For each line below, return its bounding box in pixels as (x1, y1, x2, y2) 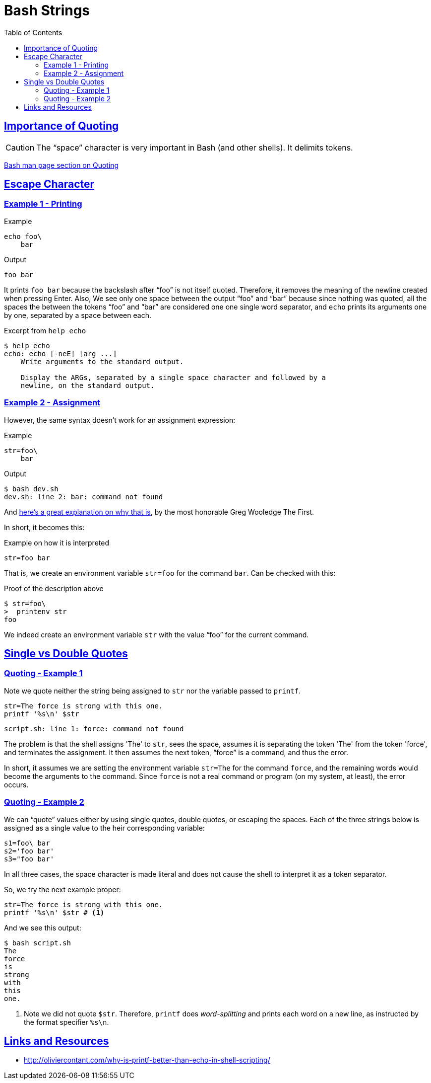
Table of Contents (4, 28, 62, 37)
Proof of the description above (4, 584, 104, 593)
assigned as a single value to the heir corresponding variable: (4, 823, 205, 832)
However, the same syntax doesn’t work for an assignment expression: (4, 415, 236, 424)
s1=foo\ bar (4, 839, 50, 847)
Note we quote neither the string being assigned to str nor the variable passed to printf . (4, 686, 301, 695)
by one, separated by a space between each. (4, 310, 151, 319)
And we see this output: (4, 923, 81, 932)
